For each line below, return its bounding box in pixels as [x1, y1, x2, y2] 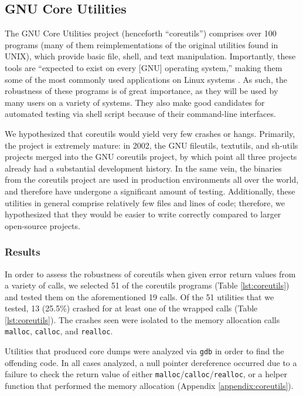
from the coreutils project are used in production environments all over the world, [5, 173, 299, 186]
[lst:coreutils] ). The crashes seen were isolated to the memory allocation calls [5, 313, 280, 325]
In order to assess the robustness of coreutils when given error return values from [5, 267, 296, 280]
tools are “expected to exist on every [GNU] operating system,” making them [5, 61, 282, 73]
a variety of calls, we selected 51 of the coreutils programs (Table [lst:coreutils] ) [5, 279, 290, 291]
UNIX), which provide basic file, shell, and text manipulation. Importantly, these [5, 50, 296, 62]
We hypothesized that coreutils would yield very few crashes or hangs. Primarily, [5, 127, 295, 139]
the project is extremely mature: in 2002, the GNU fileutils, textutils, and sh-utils [5, 139, 298, 151]
